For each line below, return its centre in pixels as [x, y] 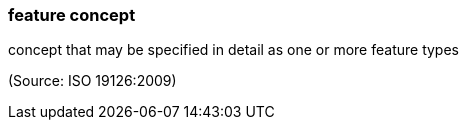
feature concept [72, 15]
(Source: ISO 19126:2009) [92, 81]
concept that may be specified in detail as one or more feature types [233, 50]
